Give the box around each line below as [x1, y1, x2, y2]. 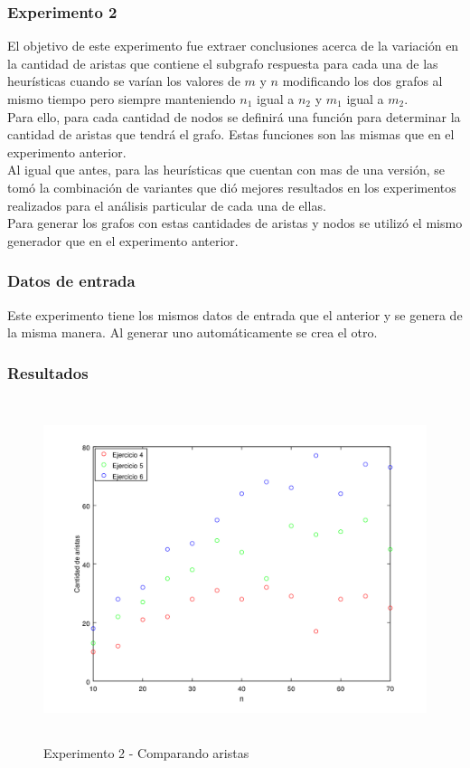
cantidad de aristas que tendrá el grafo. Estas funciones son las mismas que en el [7, 125, 455, 144]
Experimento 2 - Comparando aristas [43, 743, 249, 762]
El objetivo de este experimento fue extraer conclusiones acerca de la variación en [7, 36, 459, 55]
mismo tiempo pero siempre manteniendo [7, 90, 236, 108]
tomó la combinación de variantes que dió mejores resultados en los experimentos [7, 177, 456, 196]
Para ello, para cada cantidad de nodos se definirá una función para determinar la [7, 107, 461, 126]
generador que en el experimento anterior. [7, 231, 239, 250]
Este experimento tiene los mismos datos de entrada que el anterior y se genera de [7, 305, 463, 324]
